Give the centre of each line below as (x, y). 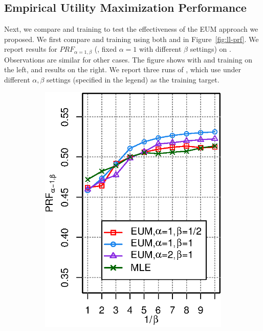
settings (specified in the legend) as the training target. (133, 80)
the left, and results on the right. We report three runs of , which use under (123, 69)
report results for (31, 49)
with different (160, 49)
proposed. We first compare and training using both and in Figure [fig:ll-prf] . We (131, 39)
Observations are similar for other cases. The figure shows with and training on (128, 59)
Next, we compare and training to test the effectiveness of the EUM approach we (131, 29)
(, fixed (105, 49)
